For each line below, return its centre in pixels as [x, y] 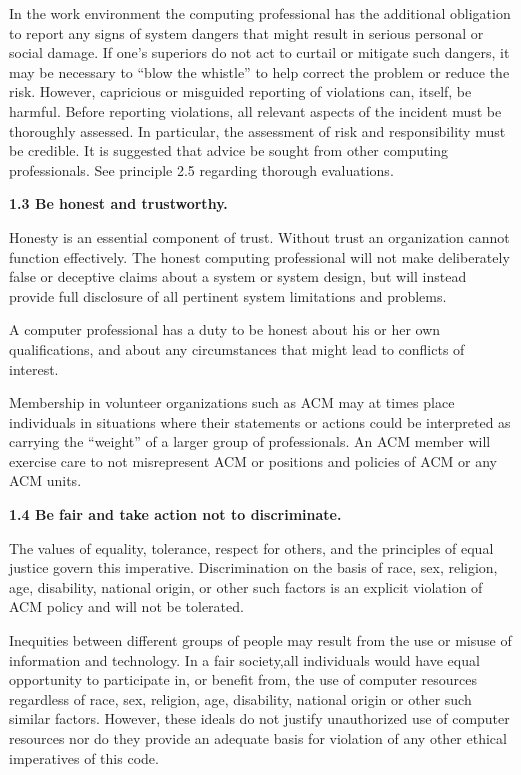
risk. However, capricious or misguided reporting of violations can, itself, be [240, 91]
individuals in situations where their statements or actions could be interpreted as [260, 421]
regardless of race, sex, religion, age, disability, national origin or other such [240, 698]
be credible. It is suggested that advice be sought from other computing [229, 150]
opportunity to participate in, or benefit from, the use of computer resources [243, 679]
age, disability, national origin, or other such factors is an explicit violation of [246, 586]
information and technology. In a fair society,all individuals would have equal [244, 659]
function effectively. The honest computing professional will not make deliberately [259, 256]
